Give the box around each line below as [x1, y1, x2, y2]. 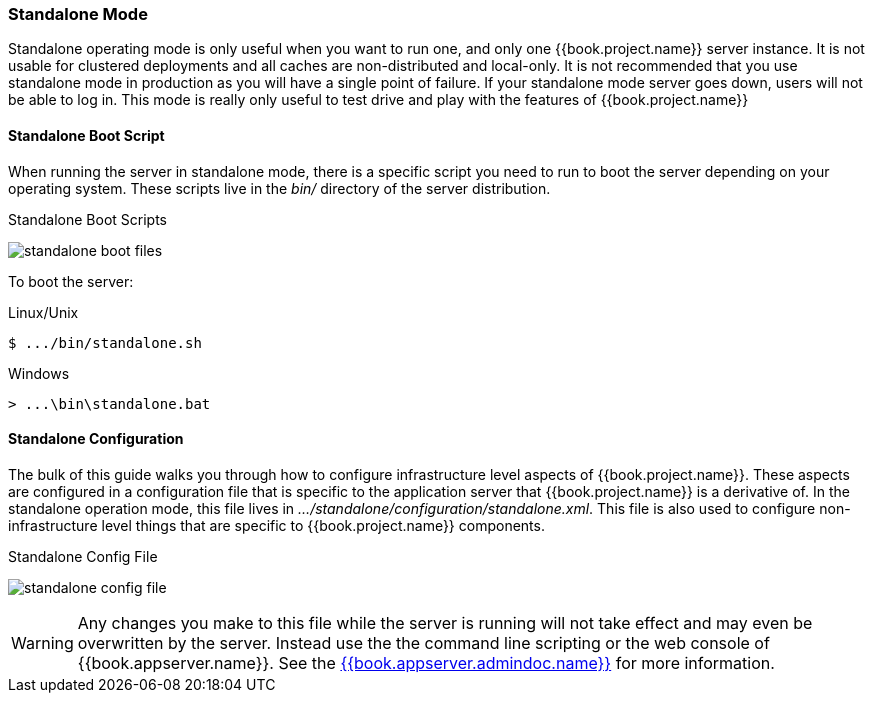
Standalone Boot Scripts [8, 210, 168, 228]
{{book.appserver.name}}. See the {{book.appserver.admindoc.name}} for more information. [77, 652, 775, 673]
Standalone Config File [8, 547, 158, 565]
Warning [11, 632, 74, 653]
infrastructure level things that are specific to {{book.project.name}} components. [8, 516, 545, 534]
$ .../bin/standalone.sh [8, 334, 202, 351]
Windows [8, 364, 70, 382]
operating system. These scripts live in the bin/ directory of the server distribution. [8, 179, 551, 197]
